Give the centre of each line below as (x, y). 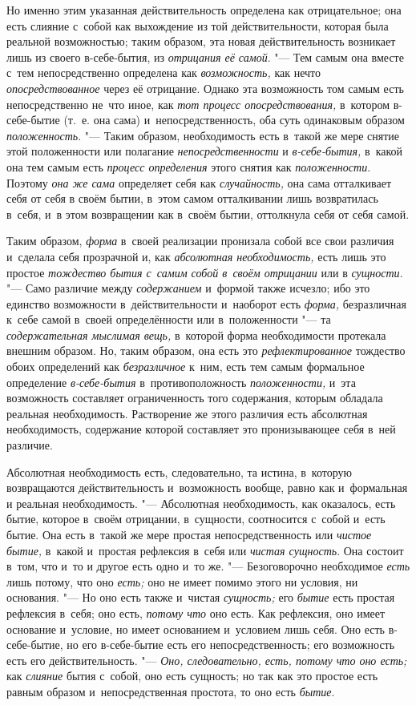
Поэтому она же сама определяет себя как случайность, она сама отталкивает (199, 182)
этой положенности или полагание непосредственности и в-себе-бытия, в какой (205, 151)
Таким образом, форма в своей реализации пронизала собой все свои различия (200, 241)
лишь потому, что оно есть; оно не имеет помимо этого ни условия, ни (182, 581)
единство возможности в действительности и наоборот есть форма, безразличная (206, 303)
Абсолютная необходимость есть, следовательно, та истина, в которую (179, 471)
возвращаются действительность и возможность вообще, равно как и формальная (207, 487)
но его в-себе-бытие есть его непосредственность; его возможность (231, 645)
